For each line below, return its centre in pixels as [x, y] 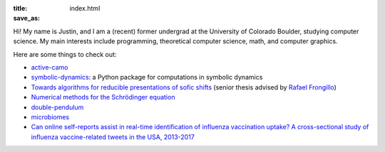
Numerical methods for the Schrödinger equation [103, 97]
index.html [85, 8]
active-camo [50, 67]
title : [20, 8]
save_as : [27, 18]
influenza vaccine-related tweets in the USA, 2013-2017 [113, 137]
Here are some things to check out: [65, 54]
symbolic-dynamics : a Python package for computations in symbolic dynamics [147, 77]
